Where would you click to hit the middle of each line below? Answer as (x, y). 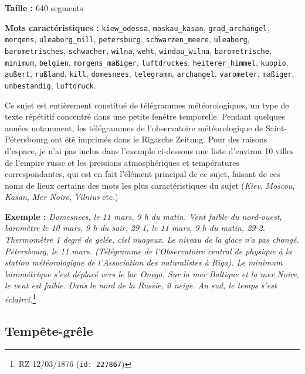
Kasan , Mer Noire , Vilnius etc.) (62, 197)
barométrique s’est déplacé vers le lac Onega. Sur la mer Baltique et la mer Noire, (152, 273)
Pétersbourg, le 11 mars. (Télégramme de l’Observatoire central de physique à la (148, 251)
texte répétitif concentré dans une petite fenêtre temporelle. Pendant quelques (145, 116)
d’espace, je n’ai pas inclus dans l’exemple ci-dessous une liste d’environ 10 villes (149, 150)
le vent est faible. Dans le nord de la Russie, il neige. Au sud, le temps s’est (141, 285)
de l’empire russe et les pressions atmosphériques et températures (122, 162)
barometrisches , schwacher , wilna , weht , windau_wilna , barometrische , (138, 50)
